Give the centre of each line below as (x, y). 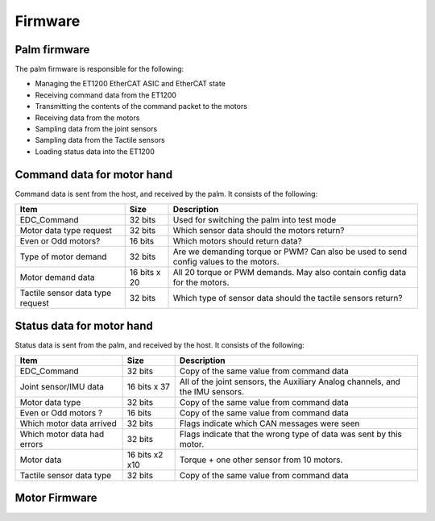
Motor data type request (66, 231)
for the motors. (201, 282)
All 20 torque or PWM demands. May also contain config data (290, 273)
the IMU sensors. (212, 392)
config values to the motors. (226, 262)
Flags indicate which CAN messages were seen (269, 423)
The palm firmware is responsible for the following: (99, 69)
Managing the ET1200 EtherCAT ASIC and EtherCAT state (130, 84)
